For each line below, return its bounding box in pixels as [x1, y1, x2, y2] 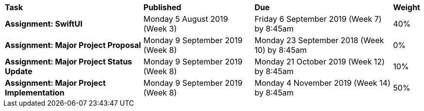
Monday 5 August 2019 [143, 14, 228, 24]
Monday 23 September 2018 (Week [254, 35, 384, 45]
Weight [393, 2, 420, 12]
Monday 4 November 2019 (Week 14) [254, 78, 390, 88]
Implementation [5, 88, 65, 97]
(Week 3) [143, 24, 177, 33]
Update [5, 66, 33, 76]
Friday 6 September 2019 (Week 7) [254, 14, 382, 24]
